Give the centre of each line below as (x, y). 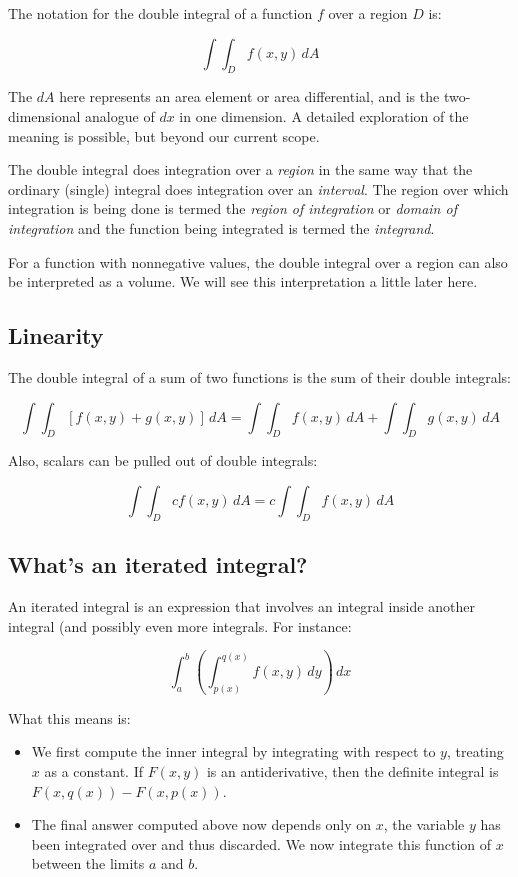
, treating (475, 751)
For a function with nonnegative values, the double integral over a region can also (258, 261)
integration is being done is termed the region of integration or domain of (232, 208)
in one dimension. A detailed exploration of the (324, 115)
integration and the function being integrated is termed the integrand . (221, 227)
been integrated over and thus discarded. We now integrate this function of (261, 843)
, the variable (424, 824)
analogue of (120, 115)
